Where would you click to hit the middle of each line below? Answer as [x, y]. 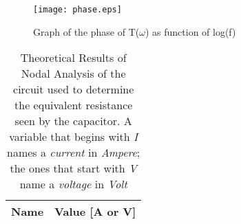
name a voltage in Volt [73, 184]
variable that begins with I [74, 137]
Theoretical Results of [73, 58]
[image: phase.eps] [77, 10]
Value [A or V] [95, 212]
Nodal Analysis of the [73, 74]
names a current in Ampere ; [74, 153]
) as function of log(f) [190, 31]
